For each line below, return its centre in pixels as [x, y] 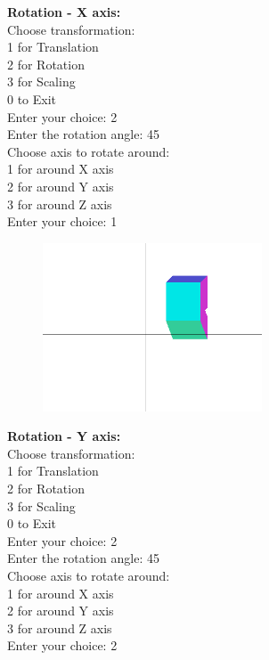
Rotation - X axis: [64, 12]
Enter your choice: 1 [62, 221]
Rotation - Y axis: [64, 436]
